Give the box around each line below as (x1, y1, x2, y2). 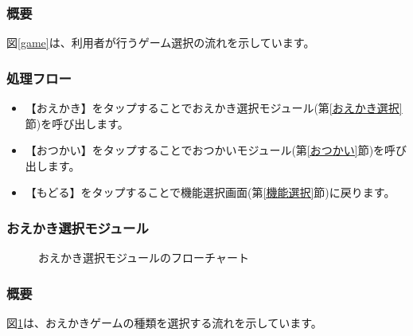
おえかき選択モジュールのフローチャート (38, 249, 249, 266)
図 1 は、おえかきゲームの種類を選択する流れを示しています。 (6, 315, 322, 331)
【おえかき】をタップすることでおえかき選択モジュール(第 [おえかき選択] (25, 100, 403, 116)
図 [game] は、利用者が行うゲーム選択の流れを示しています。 (6, 34, 315, 51)
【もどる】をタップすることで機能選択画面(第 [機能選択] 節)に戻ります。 (25, 184, 395, 201)
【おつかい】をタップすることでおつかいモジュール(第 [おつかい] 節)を (25, 142, 385, 158)
